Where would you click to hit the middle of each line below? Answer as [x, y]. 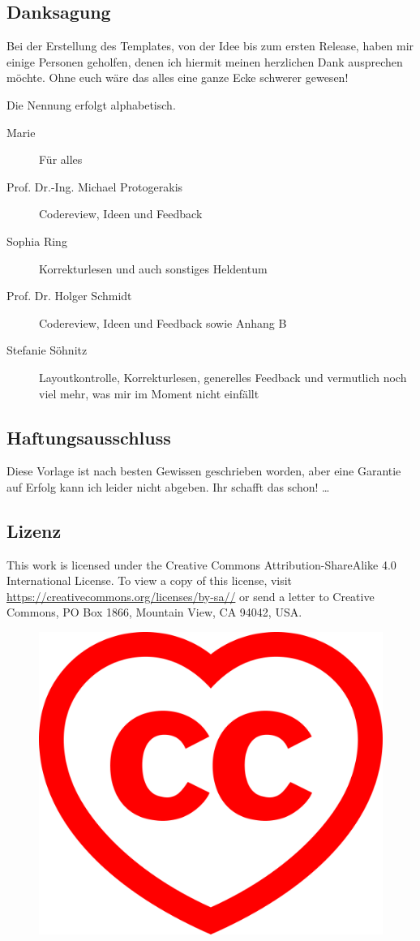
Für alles [61, 159]
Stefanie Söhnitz [47, 350]
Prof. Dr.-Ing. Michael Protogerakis [95, 186]
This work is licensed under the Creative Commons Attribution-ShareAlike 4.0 [201, 564]
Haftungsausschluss [89, 437]
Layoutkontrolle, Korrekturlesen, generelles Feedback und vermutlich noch [223, 377]
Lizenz [34, 530]
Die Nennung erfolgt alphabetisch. [91, 104]
